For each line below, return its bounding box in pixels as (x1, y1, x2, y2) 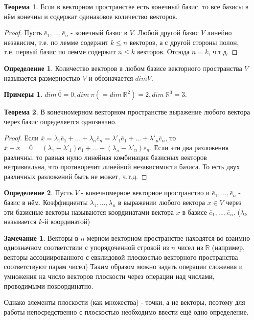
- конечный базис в (70, 27, 128, 38)
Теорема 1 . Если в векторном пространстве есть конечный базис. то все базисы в (4, 1, 249, 11)
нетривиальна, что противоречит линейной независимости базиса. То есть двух (4, 161, 240, 172)
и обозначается (89, 72, 133, 83)
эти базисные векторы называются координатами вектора (4, 206, 174, 217)
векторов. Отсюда (137, 46, 190, 57)
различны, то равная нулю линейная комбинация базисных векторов (4, 152, 207, 162)
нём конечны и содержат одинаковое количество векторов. (4, 11, 178, 21)
